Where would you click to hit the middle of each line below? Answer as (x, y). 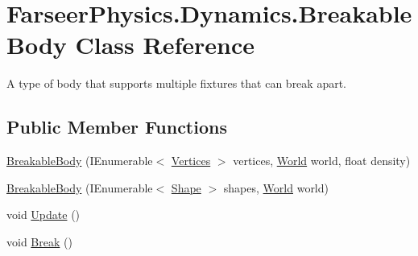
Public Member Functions (117, 127)
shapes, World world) (276, 187)
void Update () (43, 215)
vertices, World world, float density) (322, 161)
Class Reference (165, 45)
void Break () (39, 241)
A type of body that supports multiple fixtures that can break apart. (177, 83)
